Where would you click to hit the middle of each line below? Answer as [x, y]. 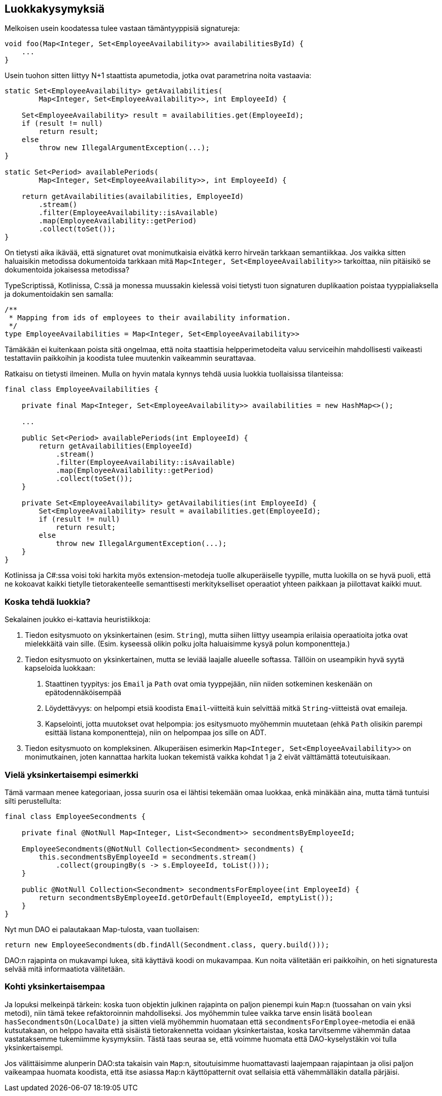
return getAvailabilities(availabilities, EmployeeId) [133, 197]
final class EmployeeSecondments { [75, 816]
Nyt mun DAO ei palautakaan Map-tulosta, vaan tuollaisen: [102, 929]
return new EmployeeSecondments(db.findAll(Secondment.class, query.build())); [167, 945]
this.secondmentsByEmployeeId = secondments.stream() [148, 857]
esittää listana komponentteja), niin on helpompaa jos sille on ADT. [156, 733]
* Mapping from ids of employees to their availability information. [150, 318]
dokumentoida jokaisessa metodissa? [67, 270]
